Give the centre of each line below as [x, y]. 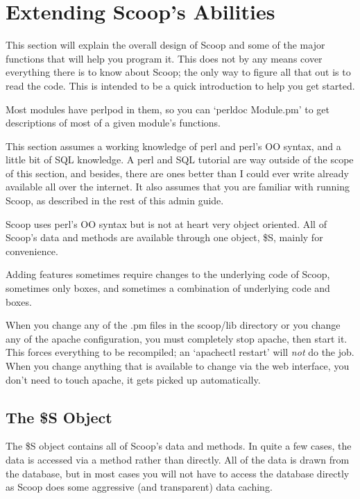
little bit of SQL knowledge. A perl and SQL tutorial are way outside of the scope [180, 159]
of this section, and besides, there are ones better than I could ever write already [177, 173]
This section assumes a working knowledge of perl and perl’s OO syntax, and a [173, 146]
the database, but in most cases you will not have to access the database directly [178, 473]
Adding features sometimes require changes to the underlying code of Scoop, [168, 274]
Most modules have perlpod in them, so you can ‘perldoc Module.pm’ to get [168, 109]
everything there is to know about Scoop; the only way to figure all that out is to [178, 72]
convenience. [32, 251]
